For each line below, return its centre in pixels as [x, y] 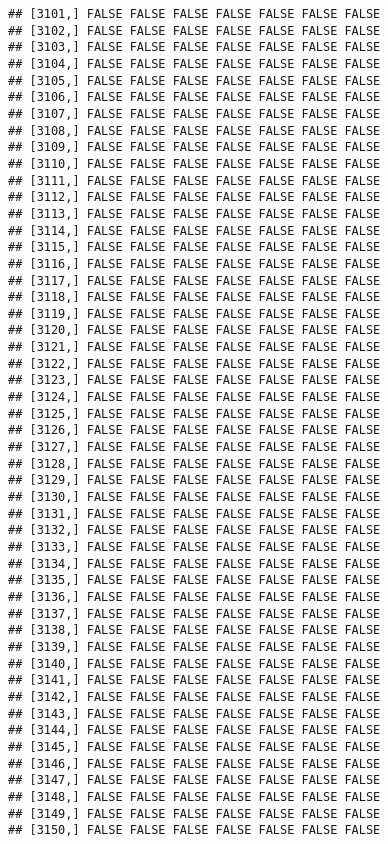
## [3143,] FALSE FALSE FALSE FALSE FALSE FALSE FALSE [194, 713]
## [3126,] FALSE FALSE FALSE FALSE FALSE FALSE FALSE [194, 430]
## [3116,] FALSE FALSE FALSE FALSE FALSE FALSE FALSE [194, 263]
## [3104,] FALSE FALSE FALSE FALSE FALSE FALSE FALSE [194, 63]
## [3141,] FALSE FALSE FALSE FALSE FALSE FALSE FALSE [194, 680]
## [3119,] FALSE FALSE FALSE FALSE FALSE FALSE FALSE [194, 313]
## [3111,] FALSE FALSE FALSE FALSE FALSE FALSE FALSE [194, 180]
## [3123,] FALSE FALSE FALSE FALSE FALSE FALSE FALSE [194, 380]
